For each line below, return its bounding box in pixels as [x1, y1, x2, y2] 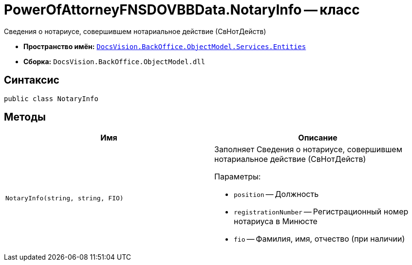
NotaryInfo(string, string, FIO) [5, 194, 124, 202]
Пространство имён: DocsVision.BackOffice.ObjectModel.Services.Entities [23, 42, 306, 51]
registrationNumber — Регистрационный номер [234, 207, 409, 217]
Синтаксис [4, 74, 59, 87]
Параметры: [214, 172, 261, 182]
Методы [4, 111, 46, 124]
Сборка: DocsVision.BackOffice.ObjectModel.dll [23, 57, 206, 66]
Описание [298, 133, 337, 143]
